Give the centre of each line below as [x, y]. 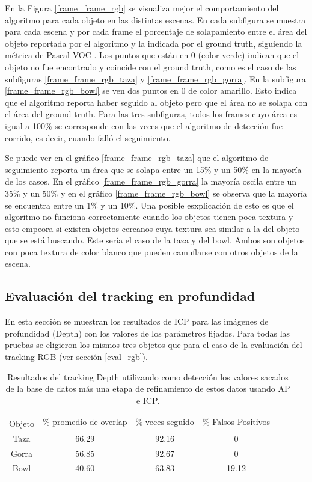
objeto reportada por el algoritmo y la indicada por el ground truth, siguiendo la [154, 43]
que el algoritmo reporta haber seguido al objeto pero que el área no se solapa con [156, 102]
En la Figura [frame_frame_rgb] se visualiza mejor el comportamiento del [142, 8]
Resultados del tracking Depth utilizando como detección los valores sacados [148, 377]
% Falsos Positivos [236, 422]
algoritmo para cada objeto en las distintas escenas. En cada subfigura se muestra [155, 20]
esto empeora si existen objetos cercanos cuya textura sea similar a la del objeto [152, 228]
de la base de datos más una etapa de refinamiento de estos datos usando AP [148, 389]
